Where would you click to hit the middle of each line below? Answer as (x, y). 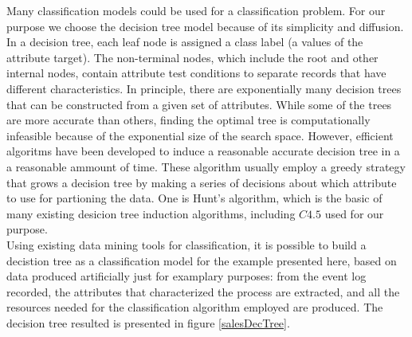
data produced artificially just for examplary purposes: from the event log (186, 276)
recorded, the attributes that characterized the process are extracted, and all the (203, 291)
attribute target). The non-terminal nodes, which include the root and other (192, 57)
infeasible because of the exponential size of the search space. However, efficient (200, 135)
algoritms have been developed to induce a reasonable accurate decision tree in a (203, 151)
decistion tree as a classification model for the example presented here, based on (202, 260)
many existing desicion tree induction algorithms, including (151, 213)
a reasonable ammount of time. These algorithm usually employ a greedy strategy (206, 166)
